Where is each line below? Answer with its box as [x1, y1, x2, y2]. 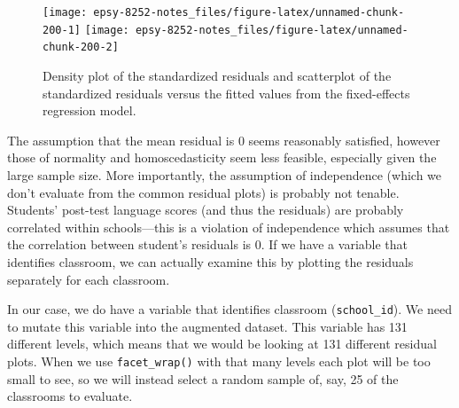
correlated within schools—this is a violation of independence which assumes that [7, 217, 450, 236]
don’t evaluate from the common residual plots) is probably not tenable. [7, 183, 400, 201]
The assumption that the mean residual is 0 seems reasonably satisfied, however [7, 130, 440, 149]
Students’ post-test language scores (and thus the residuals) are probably [7, 200, 404, 219]
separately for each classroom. [7, 270, 170, 288]
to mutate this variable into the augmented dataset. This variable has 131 [7, 317, 408, 335]
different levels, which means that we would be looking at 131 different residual [7, 334, 437, 353]
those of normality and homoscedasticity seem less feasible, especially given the [7, 148, 437, 167]
